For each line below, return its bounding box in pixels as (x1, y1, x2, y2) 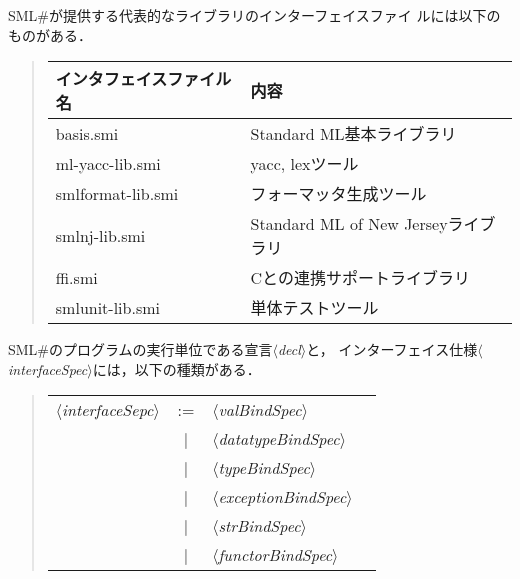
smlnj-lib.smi (55, 223, 146, 247)
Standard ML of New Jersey (250, 212, 448, 236)
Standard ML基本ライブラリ (250, 122, 457, 146)
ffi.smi (55, 265, 98, 289)
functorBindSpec (218, 543, 333, 567)
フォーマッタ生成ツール (250, 182, 427, 206)
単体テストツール (250, 296, 379, 320)
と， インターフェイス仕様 (306, 339, 478, 360)
